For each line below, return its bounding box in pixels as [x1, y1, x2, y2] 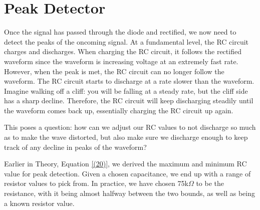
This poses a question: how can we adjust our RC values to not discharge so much [4, 122, 256, 132]
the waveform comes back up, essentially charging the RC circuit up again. [4, 105, 233, 115]
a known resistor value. [4, 197, 75, 208]
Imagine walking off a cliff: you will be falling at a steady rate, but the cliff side [4, 85, 248, 96]
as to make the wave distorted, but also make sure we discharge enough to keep [4, 132, 248, 142]
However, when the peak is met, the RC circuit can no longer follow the [4, 66, 224, 76]
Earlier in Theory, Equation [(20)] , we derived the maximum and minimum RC [4, 158, 247, 169]
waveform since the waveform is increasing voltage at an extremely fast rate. [4, 56, 238, 66]
